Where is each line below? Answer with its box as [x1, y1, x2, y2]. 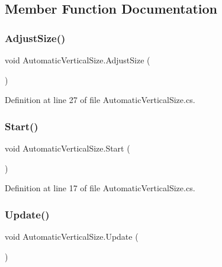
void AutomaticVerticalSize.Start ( [5, 142, 130, 154]
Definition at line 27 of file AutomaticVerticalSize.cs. [5, 94, 195, 106]
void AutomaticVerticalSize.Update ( [5, 230, 139, 242]
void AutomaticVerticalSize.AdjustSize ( [5, 54, 150, 66]
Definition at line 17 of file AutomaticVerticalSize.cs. [5, 182, 195, 194]
